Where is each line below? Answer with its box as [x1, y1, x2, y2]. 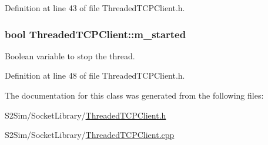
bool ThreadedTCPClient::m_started [5, 26, 186, 41]
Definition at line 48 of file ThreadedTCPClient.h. [5, 69, 185, 82]
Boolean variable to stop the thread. [5, 49, 135, 62]
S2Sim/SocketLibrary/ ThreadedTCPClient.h [5, 109, 166, 121]
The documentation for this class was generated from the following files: [5, 89, 264, 101]
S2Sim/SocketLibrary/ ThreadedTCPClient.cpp [5, 129, 175, 141]
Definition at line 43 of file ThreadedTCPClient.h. [5, 2, 185, 14]
